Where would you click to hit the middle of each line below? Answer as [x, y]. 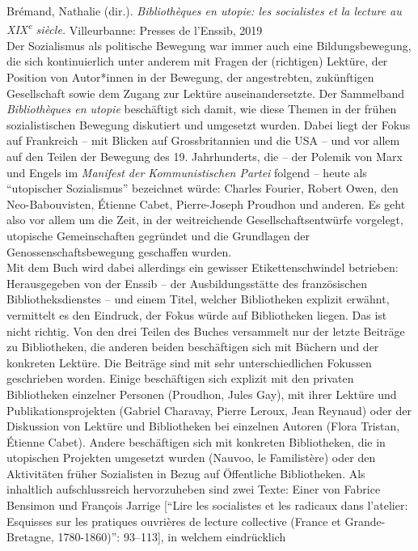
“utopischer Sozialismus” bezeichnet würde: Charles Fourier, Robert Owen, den [203, 188]
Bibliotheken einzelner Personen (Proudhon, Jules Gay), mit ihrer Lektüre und [202, 394]
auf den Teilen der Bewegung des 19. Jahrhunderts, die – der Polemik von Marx [205, 156]
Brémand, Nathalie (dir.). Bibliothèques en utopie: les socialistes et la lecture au [204, 11]
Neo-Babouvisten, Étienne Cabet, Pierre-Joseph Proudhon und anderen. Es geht [206, 203]
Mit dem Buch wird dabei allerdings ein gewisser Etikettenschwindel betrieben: [203, 267]
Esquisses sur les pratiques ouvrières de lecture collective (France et [174, 521]
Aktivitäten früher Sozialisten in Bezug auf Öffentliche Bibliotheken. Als [186, 473]
